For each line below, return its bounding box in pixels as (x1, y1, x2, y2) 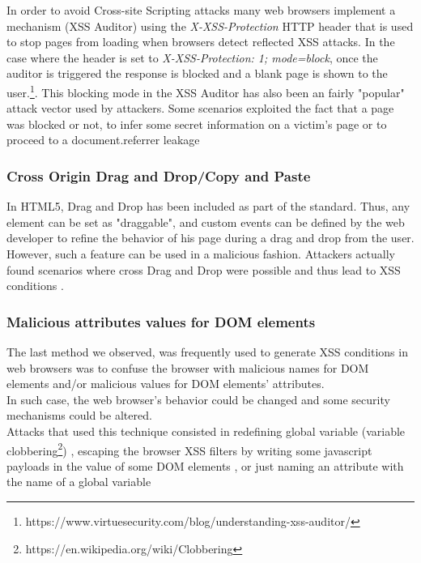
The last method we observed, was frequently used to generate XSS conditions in (6, 343, 408, 360)
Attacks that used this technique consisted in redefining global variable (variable (6, 422, 406, 439)
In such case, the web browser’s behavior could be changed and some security (6, 390, 390, 407)
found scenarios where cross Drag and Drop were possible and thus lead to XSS (6, 261, 401, 278)
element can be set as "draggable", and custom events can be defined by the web (6, 213, 405, 230)
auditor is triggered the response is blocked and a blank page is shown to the (6, 65, 388, 82)
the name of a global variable (6, 473, 151, 490)
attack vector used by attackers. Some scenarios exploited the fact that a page (6, 100, 394, 117)
